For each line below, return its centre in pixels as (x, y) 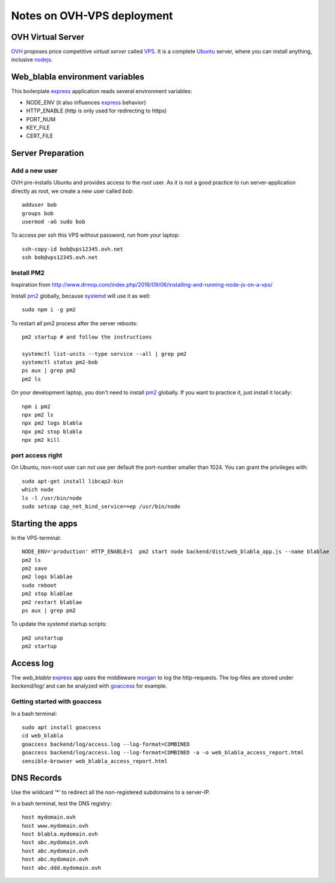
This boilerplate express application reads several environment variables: (102, 91)
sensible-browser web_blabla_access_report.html (95, 761)
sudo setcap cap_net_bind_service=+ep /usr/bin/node (101, 506)
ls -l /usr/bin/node (52, 498)
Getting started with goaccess (56, 701)
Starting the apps (45, 523)
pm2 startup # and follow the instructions (87, 337)
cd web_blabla (42, 736)
